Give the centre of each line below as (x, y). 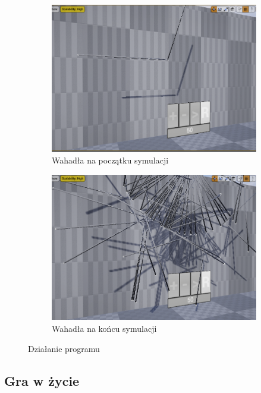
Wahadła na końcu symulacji (104, 328)
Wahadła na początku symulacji (110, 160)
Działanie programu (64, 348)
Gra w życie (42, 380)
